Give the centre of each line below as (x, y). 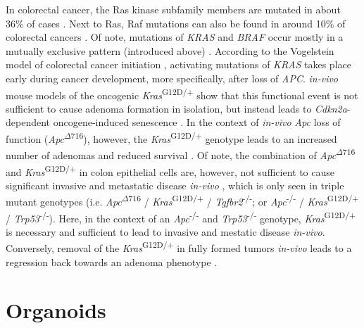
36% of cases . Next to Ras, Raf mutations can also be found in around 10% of (176, 23)
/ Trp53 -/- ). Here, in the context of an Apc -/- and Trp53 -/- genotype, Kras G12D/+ (181, 217)
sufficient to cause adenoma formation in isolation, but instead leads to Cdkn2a (176, 108)
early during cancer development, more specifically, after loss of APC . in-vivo (172, 78)
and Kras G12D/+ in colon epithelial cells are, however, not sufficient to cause (170, 170)
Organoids (56, 310)
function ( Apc (35, 138)
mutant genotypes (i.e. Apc (64, 201)
